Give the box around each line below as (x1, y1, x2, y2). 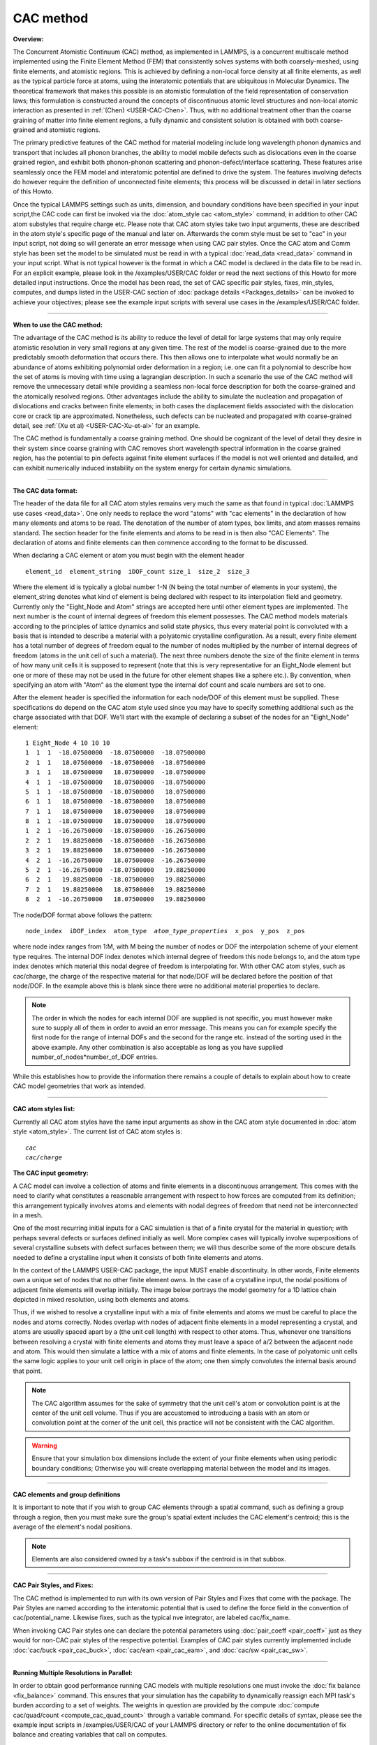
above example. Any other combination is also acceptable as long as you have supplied (31, 1043, 283, 1051)
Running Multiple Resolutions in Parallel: (13, 1669, 133, 1677)
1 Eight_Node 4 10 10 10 (25, 738, 110, 747)
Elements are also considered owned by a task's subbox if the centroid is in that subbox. (31, 1554, 286, 1563)
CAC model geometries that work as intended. (13, 1082, 146, 1090)
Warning (31, 1441, 57, 1450)
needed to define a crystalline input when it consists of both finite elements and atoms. (13, 1253, 263, 1261)
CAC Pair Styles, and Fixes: (13, 1581, 94, 1589)
